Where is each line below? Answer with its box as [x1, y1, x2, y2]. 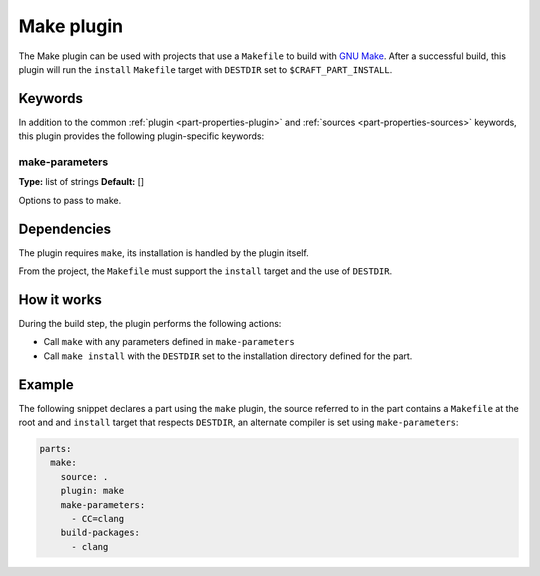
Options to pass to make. [18, 194, 122, 206]
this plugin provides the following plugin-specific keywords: [18, 130, 265, 142]
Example [18, 376, 74, 393]
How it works [18, 291, 102, 308]
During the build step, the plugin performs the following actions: [18, 317, 282, 329]
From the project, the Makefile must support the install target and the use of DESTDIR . [18, 265, 393, 277]
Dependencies [18, 220, 112, 237]
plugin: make [60, 485, 125, 497]
